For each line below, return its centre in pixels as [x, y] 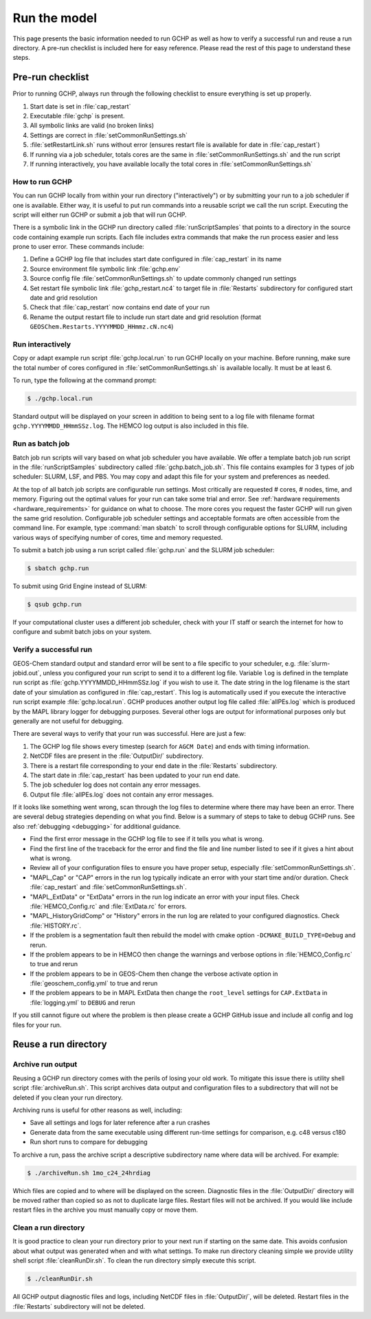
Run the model [55, 18]
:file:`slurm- [314, 663]
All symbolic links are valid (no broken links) [92, 126]
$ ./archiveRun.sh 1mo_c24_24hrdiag [89, 1173]
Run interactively [42, 344]
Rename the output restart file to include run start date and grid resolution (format [145, 317]
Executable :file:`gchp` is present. [77, 116]
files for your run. [37, 1025]
